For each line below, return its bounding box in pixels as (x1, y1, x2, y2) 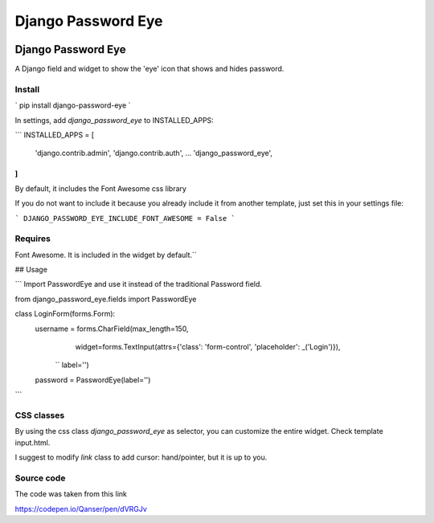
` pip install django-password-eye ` (14, 100, 131, 110)
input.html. (14, 438, 51, 447)
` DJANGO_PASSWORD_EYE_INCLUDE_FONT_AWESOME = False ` (14, 214, 236, 223)
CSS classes (14, 410, 65, 421)
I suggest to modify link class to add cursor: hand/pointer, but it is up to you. (14, 452, 268, 462)
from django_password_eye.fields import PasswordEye (14, 294, 197, 304)
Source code (14, 472, 66, 484)
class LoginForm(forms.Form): (14, 309, 116, 319)
